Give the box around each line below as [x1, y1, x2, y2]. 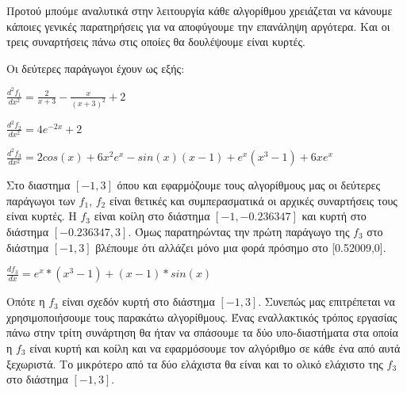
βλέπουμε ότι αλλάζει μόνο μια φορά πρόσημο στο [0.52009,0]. [95, 238, 386, 255]
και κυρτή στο [301, 208, 367, 224]
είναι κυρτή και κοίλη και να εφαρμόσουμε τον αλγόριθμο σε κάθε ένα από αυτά [29, 339, 401, 356]
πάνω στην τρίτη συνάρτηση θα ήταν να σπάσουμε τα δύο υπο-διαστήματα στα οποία [6, 324, 398, 341]
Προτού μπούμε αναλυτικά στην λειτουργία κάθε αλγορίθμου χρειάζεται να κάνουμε [6, 2, 393, 18]
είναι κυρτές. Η [6, 208, 77, 224]
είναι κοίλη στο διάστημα [94, 208, 210, 224]
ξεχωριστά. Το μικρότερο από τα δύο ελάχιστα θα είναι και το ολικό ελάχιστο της [6, 355, 383, 372]
